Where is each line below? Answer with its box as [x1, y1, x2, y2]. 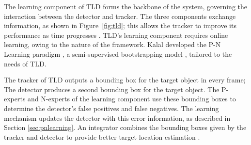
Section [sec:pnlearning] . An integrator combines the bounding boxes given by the [4, 122, 247, 132]
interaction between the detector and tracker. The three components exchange [4, 11, 236, 21]
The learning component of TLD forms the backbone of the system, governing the [4, 1, 247, 11]
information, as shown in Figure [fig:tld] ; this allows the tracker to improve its [4, 20, 236, 31]
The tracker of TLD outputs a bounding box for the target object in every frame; [4, 75, 246, 85]
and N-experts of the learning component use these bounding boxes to [28, 94, 236, 104]
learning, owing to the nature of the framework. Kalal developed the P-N [4, 39, 221, 49]
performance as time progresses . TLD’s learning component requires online [4, 30, 228, 40]
